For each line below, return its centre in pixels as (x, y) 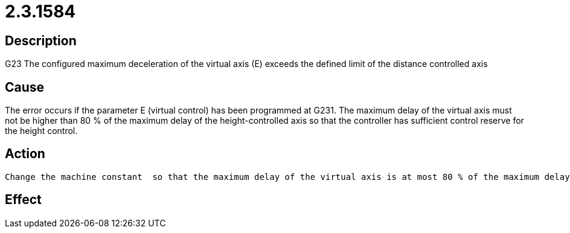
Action (25, 154)
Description (41, 40)
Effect (23, 200)
